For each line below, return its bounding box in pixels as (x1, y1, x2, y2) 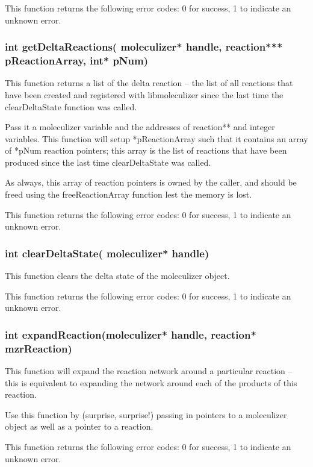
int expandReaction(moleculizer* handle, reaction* (5, 327, 256, 342)
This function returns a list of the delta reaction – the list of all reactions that (5, 77, 293, 89)
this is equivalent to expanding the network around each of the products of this (5, 376, 297, 389)
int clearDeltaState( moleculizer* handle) (5, 245, 209, 260)
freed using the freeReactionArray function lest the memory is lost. (5, 188, 252, 201)
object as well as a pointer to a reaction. (5, 420, 153, 433)
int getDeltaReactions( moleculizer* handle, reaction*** (5, 39, 283, 54)
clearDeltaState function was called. (5, 100, 137, 113)
